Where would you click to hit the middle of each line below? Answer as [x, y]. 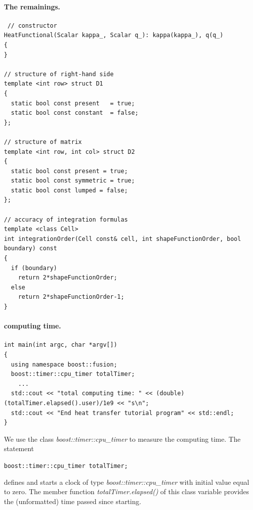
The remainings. [32, 6]
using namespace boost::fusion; [64, 364]
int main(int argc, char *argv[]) [61, 345]
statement [19, 448]
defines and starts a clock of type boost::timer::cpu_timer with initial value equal [127, 482]
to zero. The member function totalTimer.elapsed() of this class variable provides [126, 491]
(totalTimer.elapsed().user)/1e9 [59, 403]
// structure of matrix [43, 142]
